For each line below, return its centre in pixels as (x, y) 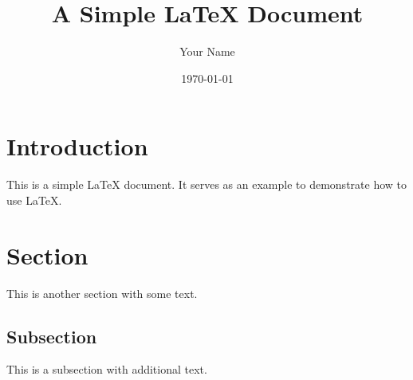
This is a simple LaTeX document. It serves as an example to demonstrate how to (206, 184)
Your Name (207, 51)
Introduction (77, 146)
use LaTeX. (34, 200)
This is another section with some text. (102, 293)
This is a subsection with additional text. (107, 369)
